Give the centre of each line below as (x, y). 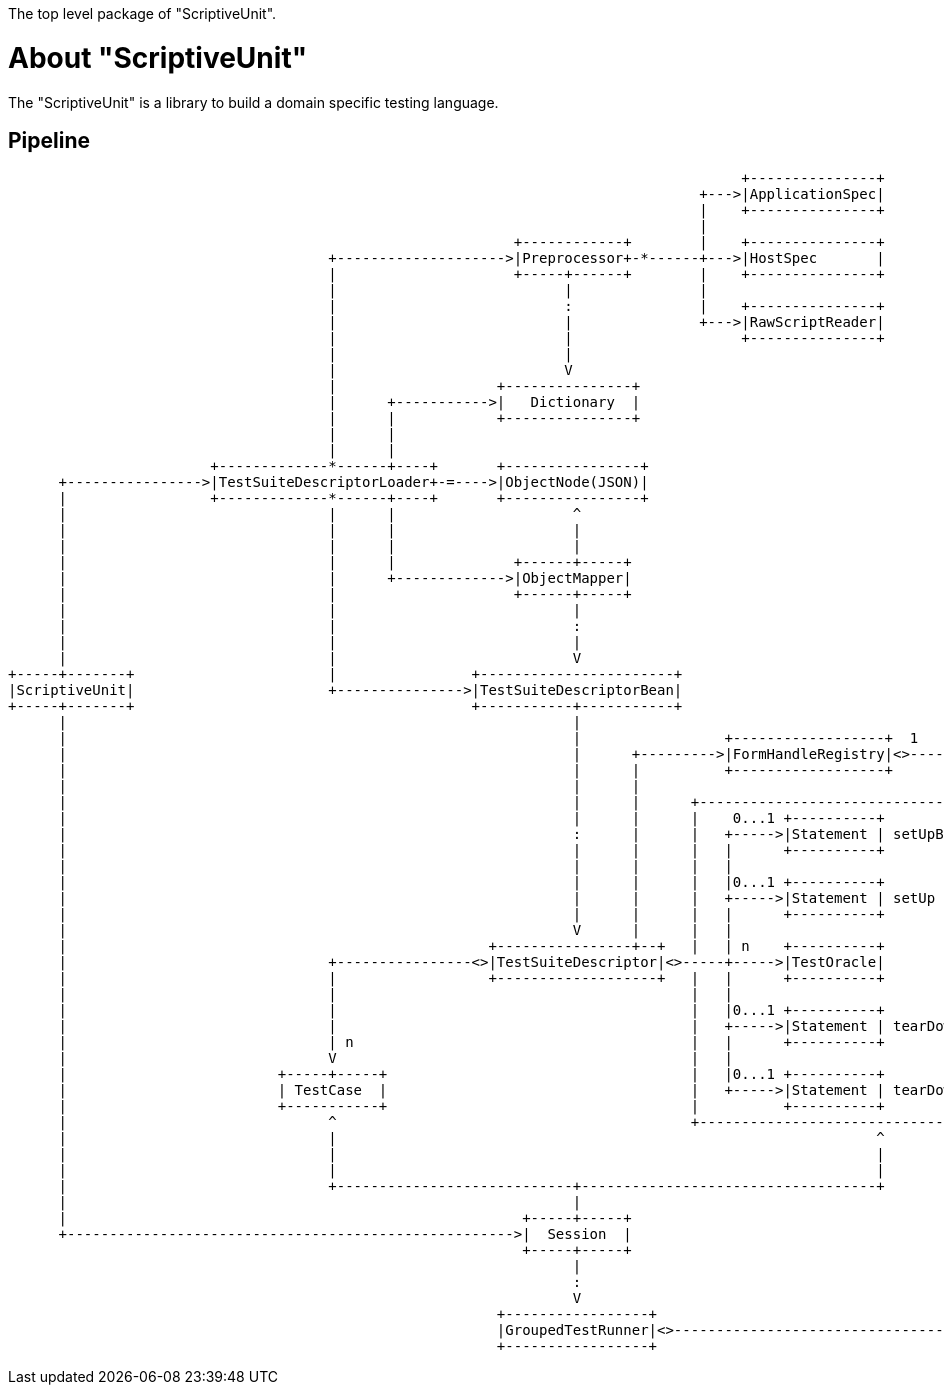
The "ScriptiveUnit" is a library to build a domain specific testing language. (253, 102)
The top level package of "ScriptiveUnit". (142, 13)
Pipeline (49, 140)
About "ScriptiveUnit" (158, 57)
